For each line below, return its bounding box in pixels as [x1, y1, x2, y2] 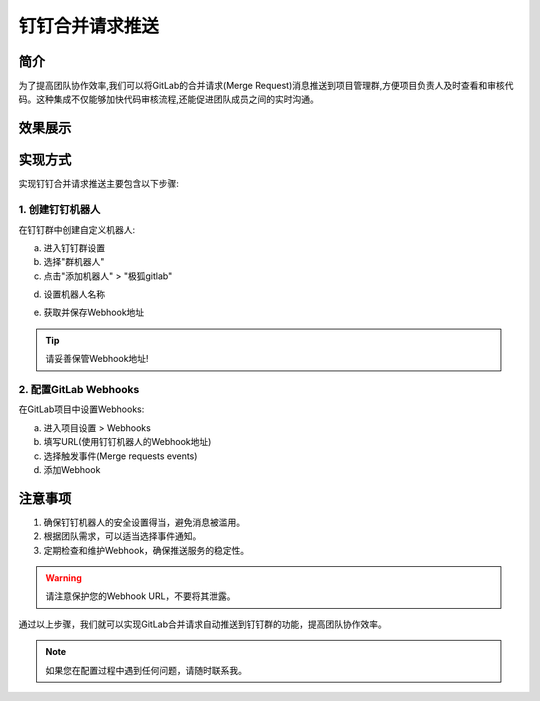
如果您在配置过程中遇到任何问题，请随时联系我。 [45, 664, 247, 676]
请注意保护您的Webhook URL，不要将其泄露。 [45, 590, 236, 602]
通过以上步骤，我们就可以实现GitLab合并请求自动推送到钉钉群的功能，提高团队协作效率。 [18, 618, 387, 630]
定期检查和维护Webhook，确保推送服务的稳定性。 [43, 544, 250, 556]
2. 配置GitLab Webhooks [18, 383, 140, 397]
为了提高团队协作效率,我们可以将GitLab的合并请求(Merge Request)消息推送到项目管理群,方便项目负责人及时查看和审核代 [18, 80, 514, 92]
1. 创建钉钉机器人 [18, 203, 101, 217]
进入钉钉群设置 [43, 241, 105, 254]
